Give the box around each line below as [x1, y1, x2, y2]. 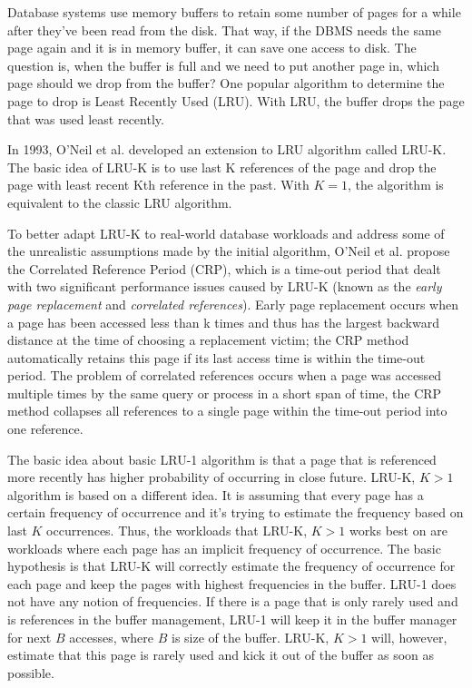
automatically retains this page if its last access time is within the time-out [7, 348, 426, 367]
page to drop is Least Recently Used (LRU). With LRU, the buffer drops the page [7, 91, 465, 110]
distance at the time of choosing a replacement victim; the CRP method [7, 330, 409, 349]
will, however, [371, 627, 447, 646]
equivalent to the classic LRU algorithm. [7, 192, 232, 211]
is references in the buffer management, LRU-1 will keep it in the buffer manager [7, 610, 457, 628]
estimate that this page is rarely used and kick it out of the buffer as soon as [7, 645, 435, 664]
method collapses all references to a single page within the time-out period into [7, 401, 447, 420]
